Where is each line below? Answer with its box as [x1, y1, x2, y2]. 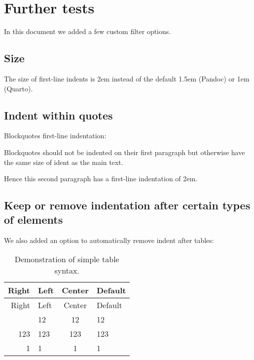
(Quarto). [4, 83, 33, 93]
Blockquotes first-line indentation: [4, 130, 107, 141]
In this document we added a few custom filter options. [4, 26, 171, 37]
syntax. [54, 264, 79, 276]
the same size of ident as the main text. [4, 157, 123, 167]
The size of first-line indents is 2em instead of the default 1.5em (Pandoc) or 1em [4, 73, 250, 83]
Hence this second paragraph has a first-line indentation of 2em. [4, 173, 198, 184]
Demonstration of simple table [14, 253, 119, 265]
